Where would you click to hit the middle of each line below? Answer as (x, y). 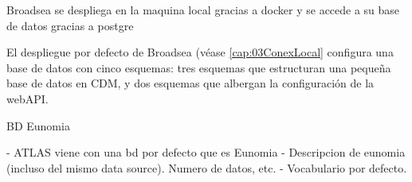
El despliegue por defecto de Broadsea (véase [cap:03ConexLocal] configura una (200, 52)
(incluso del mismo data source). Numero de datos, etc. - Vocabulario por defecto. (207, 167)
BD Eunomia (38, 125)
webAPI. (27, 98)
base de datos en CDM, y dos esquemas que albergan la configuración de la (190, 83)
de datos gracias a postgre (70, 25)
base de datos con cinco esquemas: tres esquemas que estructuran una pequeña (199, 67)
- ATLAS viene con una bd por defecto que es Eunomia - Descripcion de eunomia (206, 152)
